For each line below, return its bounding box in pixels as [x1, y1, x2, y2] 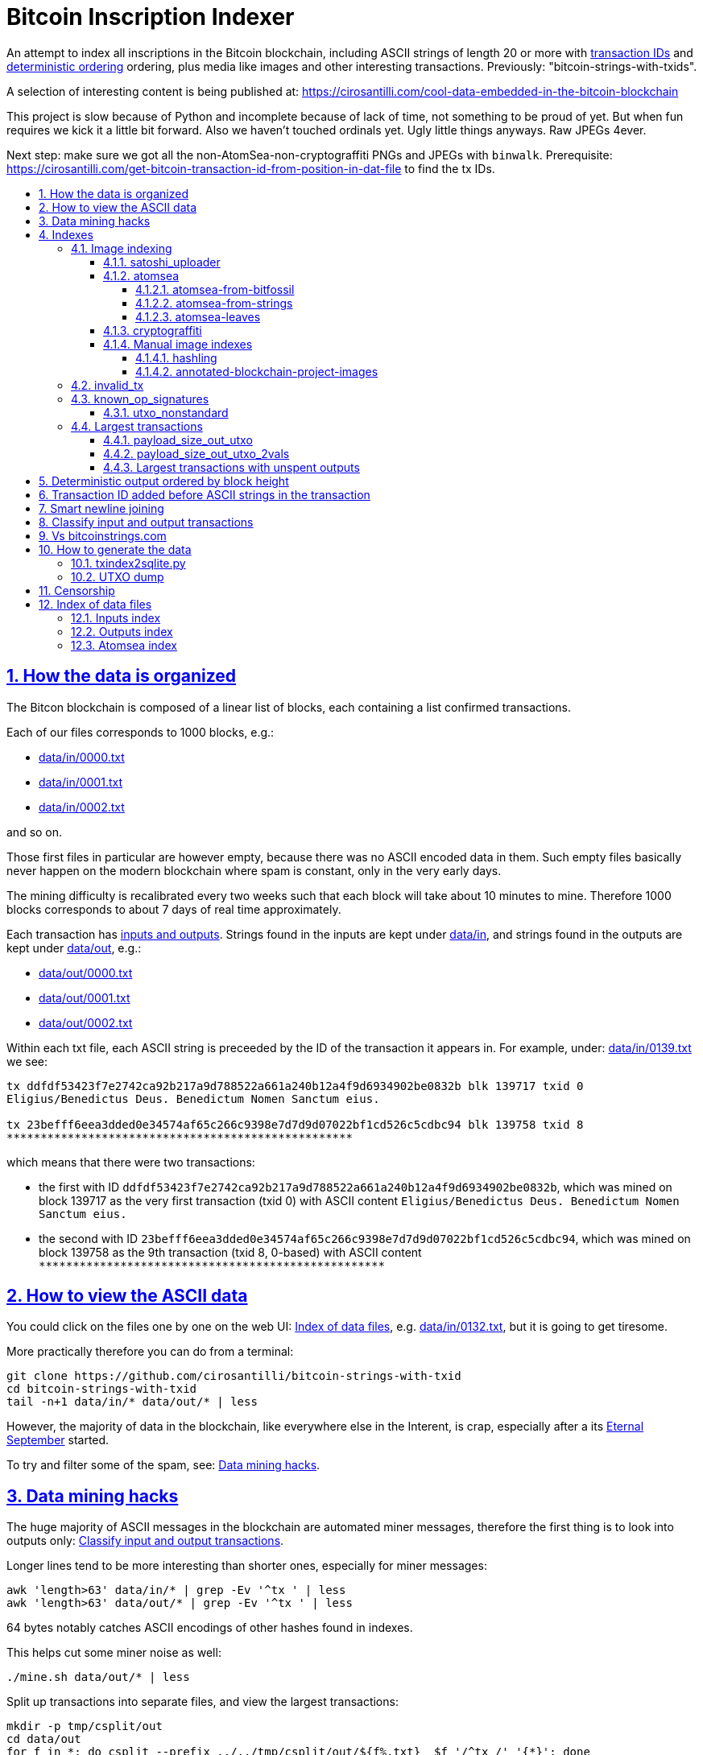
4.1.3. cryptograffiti [103, 323, 202, 337]
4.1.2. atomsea [103, 268, 180, 283]
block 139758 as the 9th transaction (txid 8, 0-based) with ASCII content [39, 1245, 422, 1259]
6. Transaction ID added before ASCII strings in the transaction [39, 487, 370, 502]
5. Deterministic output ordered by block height [39, 473, 289, 488]
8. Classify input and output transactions [39, 514, 254, 529]
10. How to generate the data [39, 542, 192, 556]
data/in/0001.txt [39, 774, 122, 789]
